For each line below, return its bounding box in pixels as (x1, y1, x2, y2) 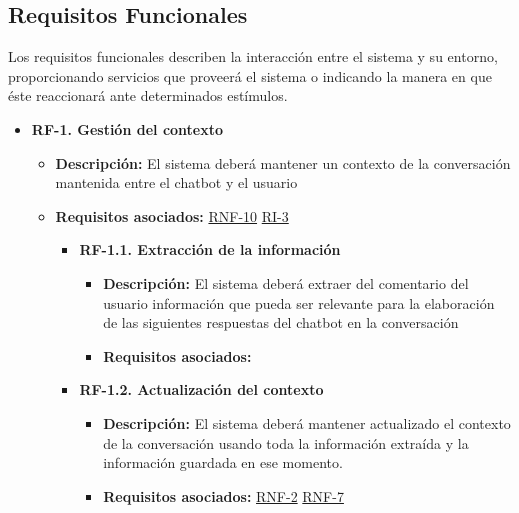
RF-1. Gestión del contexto (31, 118, 224, 139)
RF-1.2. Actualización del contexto (79, 379, 324, 400)
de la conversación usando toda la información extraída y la (103, 432, 469, 453)
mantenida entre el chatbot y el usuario (55, 172, 298, 193)
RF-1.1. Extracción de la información (79, 239, 341, 260)
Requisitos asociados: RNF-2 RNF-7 (103, 485, 344, 506)
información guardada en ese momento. (103, 452, 343, 473)
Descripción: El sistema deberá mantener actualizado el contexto (103, 412, 511, 433)
